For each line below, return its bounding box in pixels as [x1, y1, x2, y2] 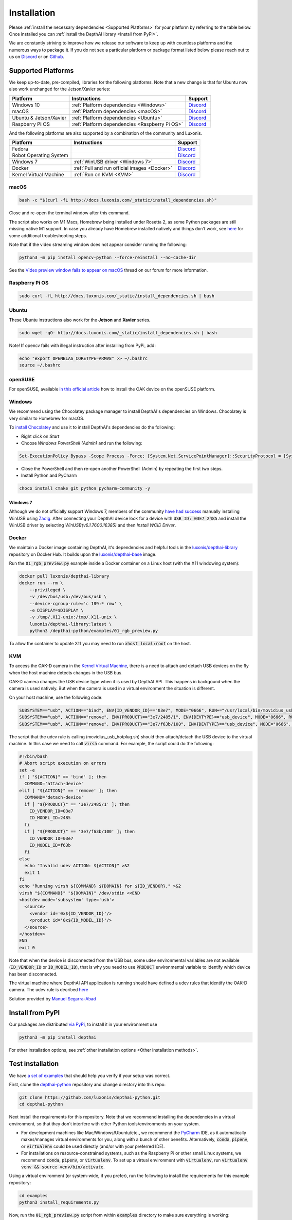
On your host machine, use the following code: [9, 694, 103, 700]
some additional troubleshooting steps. [9, 232, 87, 239]
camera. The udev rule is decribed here [9, 987, 89, 993]
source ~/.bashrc [19, 363, 61, 368]
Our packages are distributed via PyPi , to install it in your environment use [9, 1021, 158, 1027]
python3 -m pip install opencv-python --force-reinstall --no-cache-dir [19, 254, 197, 260]
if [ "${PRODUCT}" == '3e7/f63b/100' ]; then [24, 829, 135, 834]
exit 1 [24, 870, 40, 875]
